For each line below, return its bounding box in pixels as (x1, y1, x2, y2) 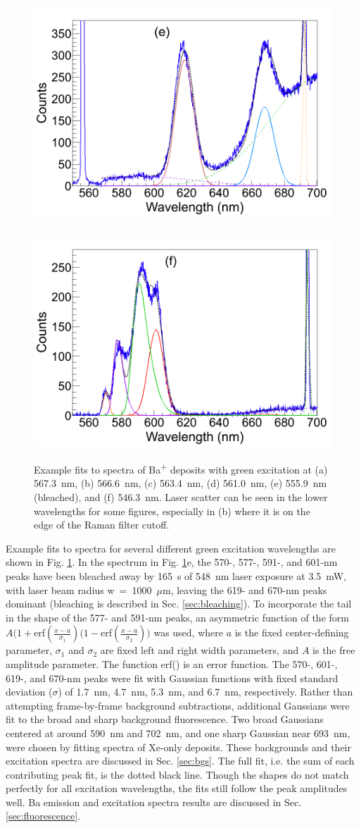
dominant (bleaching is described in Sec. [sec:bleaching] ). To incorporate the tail (6, 596, 352, 611)
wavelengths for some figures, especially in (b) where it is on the (34, 503, 310, 518)
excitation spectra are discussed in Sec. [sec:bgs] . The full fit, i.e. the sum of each (6, 753, 355, 768)
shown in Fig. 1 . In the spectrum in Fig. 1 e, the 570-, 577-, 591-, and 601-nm (6, 555, 338, 569)
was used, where (153, 625, 223, 640)
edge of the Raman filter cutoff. (34, 517, 170, 532)
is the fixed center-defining (234, 625, 349, 640)
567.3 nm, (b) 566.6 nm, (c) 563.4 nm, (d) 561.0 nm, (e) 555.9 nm (34, 476, 327, 490)
